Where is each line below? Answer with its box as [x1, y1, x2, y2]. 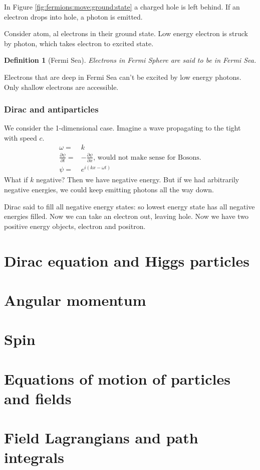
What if [4, 174, 28, 185]
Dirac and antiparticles [4, 103, 99, 115]
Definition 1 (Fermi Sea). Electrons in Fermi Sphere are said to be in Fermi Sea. [4, 55, 256, 65]
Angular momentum [4, 289, 146, 310]
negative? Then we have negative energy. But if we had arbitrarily [36, 174, 239, 185]
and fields [4, 388, 72, 408]
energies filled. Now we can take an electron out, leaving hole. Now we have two [4, 211, 249, 221]
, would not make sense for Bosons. [93, 154, 201, 161]
